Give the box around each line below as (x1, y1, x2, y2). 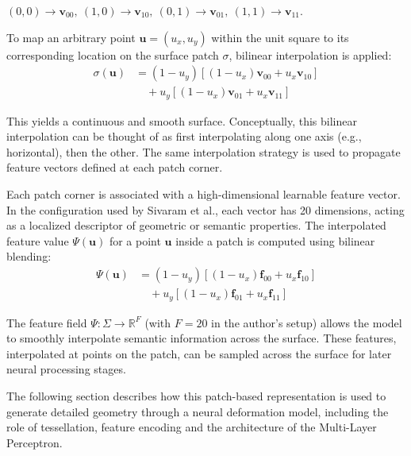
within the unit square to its (211, 29, 349, 45)
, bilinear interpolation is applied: (229, 46, 392, 63)
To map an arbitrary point (6, 29, 136, 45)
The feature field (6, 314, 87, 330)
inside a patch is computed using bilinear (175, 232, 375, 249)
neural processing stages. (6, 361, 126, 377)
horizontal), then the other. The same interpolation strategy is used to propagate (6, 143, 401, 160)
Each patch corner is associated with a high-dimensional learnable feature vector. (6, 186, 401, 203)
